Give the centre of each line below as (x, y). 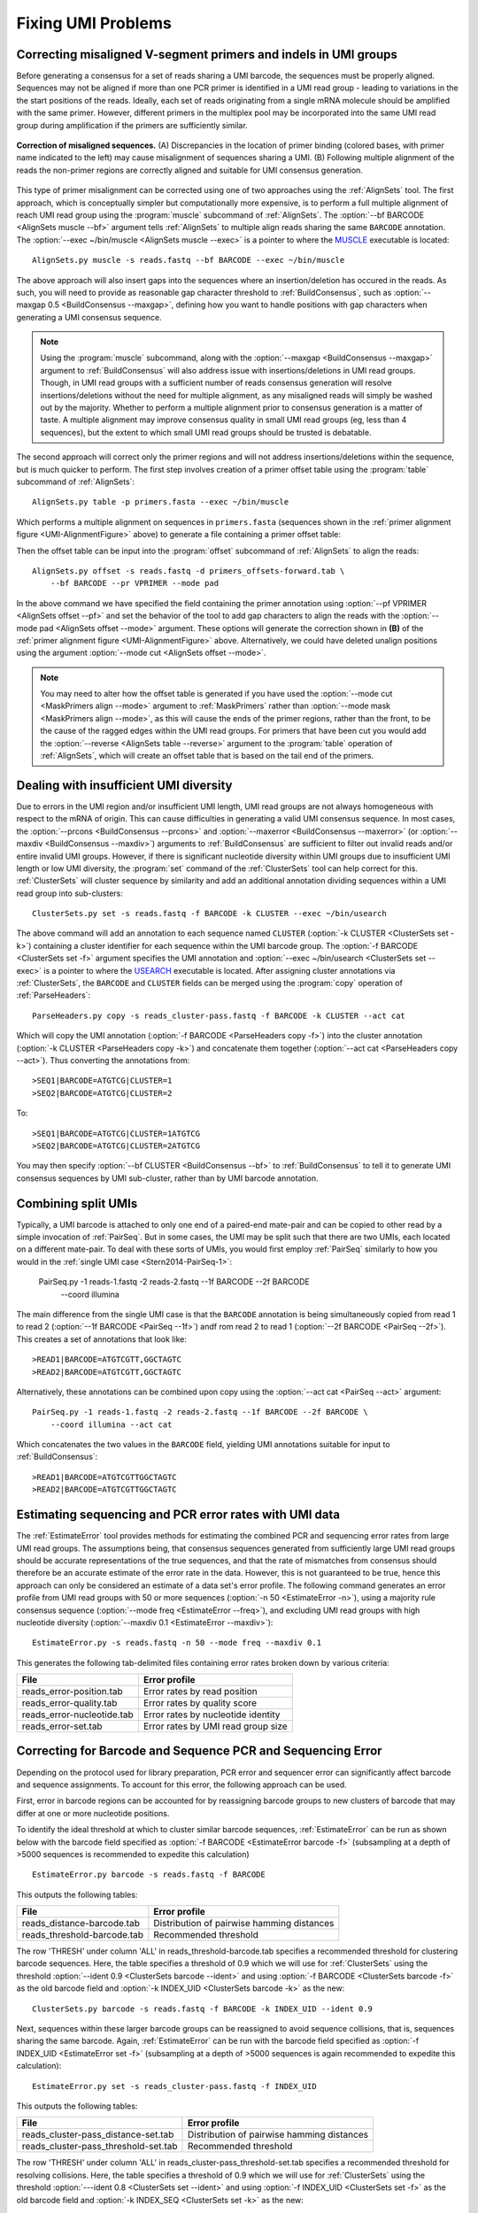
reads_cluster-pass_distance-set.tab (98, 2135)
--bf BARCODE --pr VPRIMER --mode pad (135, 583)
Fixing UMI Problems (94, 23)
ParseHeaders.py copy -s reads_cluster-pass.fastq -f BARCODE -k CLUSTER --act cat (219, 1015)
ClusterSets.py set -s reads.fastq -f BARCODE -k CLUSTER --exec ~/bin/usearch (209, 914)
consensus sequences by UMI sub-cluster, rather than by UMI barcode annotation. (167, 1178)
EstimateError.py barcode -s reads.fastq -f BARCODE (149, 1875)
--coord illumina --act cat (111, 1424)
